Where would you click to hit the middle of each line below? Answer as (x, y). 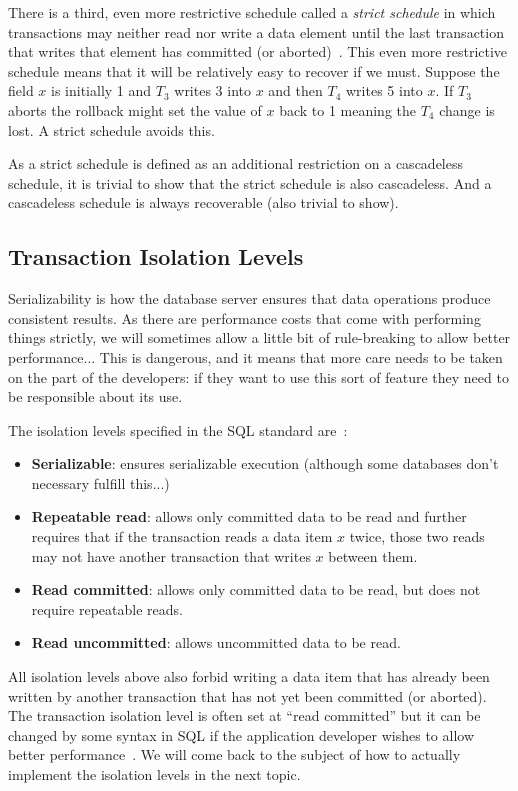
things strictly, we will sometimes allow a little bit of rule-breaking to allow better (259, 337)
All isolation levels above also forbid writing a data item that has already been (249, 676)
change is (467, 109)
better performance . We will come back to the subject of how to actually (234, 754)
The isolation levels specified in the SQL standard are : (178, 429)
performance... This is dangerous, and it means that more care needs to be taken (255, 356)
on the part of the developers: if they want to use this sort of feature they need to (258, 376)
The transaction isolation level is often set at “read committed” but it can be (244, 715)
